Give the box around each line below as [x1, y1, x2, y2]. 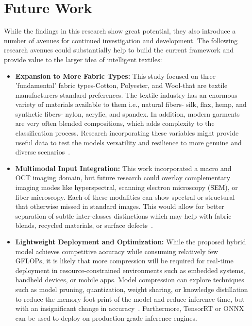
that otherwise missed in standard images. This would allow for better [15, 201, 224, 211]
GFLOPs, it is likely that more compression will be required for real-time [15, 256, 234, 266]
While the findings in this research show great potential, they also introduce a [4, 26, 236, 36]
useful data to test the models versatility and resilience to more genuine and [15, 137, 242, 147]
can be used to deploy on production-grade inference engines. [15, 312, 197, 323]
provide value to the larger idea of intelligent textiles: [4, 54, 162, 64]
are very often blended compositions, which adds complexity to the [15, 118, 215, 128]
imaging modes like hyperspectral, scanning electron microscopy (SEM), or [15, 182, 238, 192]
